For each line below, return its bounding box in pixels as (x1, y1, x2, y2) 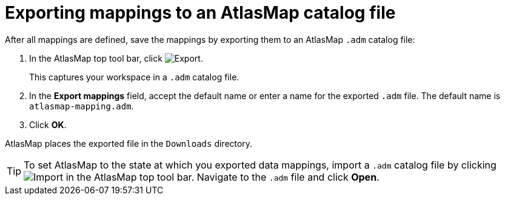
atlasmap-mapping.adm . (29, 100, 134, 111)
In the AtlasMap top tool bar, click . (29, 53, 203, 63)
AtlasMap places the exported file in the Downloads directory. (5, 138, 253, 149)
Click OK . (29, 119, 67, 130)
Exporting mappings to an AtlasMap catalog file (5, 2, 396, 23)
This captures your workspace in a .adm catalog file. (29, 71, 239, 82)
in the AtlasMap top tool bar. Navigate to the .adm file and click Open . (65, 170, 380, 183)
